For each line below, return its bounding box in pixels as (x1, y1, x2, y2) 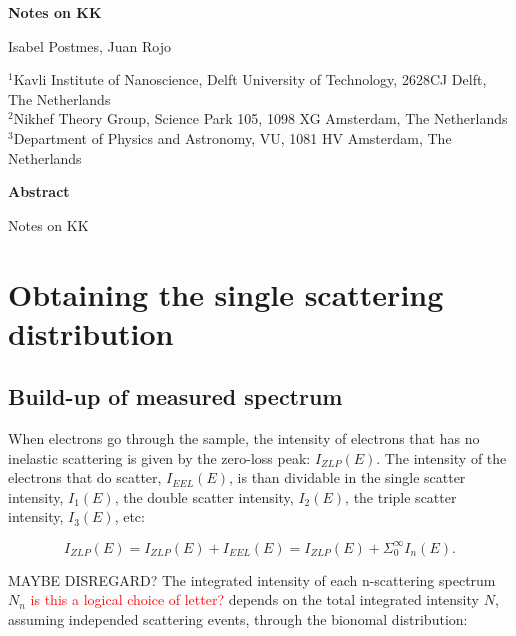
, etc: (114, 506, 145, 527)
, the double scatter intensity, (114, 486, 294, 507)
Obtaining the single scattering (8, 273, 444, 314)
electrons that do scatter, (8, 467, 162, 488)
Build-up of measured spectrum (8, 381, 343, 412)
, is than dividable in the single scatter (229, 467, 466, 488)
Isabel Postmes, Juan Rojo (8, 35, 171, 56)
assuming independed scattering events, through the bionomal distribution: (8, 608, 468, 629)
